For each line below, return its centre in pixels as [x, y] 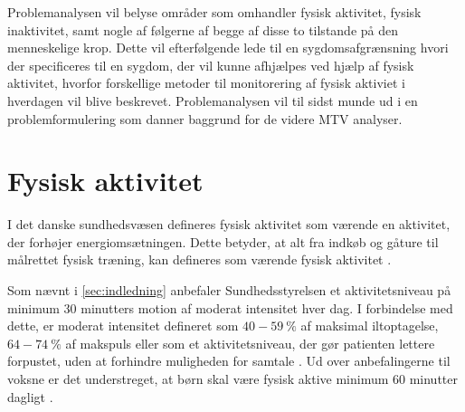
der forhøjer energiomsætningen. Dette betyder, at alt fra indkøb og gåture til [223, 241]
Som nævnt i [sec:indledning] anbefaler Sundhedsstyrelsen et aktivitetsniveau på [229, 290]
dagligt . [30, 396]
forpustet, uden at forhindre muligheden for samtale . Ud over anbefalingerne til [229, 361]
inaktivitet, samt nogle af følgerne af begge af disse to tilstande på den [203, 29]
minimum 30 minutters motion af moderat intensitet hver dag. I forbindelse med [230, 307]
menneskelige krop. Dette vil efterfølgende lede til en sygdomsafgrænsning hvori [228, 48]
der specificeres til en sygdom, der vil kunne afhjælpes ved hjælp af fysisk [211, 65]
